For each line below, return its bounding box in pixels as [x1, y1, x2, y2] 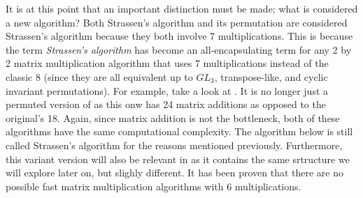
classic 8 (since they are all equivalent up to [6, 69, 193, 84]
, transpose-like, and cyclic [214, 69, 328, 84]
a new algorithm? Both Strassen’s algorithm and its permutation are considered [6, 15, 348, 29]
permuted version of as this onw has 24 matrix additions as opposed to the [6, 97, 326, 112]
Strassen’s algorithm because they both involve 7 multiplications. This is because [6, 29, 353, 43]
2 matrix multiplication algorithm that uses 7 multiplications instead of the [6, 56, 329, 70]
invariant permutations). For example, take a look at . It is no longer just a [6, 83, 329, 98]
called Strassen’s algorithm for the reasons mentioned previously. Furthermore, [6, 137, 343, 152]
